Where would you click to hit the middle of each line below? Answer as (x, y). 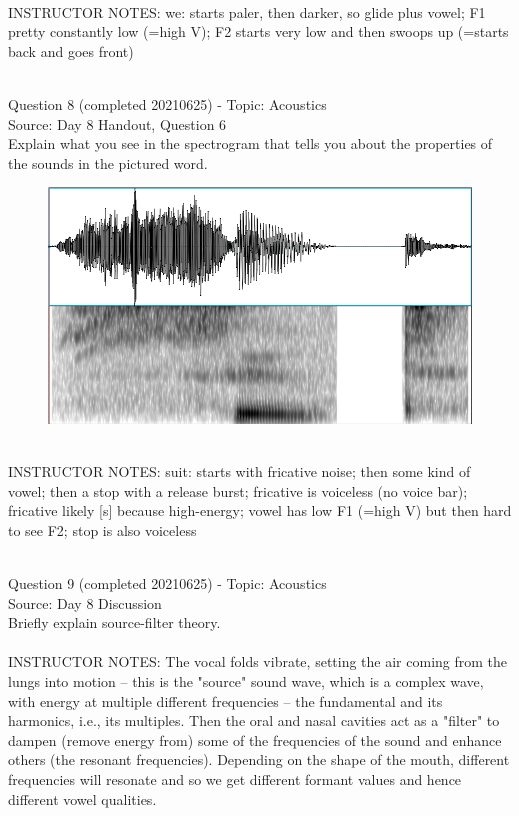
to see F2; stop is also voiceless (102, 529)
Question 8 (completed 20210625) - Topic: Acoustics (167, 103)
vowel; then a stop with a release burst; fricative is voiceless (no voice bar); (238, 490)
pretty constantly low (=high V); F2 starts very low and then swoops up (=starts (258, 31)
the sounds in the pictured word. (108, 162)
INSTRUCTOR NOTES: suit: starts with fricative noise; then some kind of (239, 471)
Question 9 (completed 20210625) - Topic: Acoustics (167, 582)
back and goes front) (71, 50)
